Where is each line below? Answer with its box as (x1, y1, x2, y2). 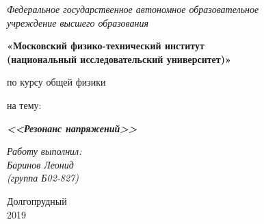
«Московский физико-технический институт (7, 38, 204, 53)
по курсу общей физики (7, 75, 106, 89)
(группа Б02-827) (7, 171, 79, 185)
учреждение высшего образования (7, 15, 149, 29)
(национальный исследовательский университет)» (7, 51, 231, 66)
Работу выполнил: (7, 144, 82, 158)
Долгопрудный (7, 193, 67, 208)
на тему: (7, 97, 42, 112)
